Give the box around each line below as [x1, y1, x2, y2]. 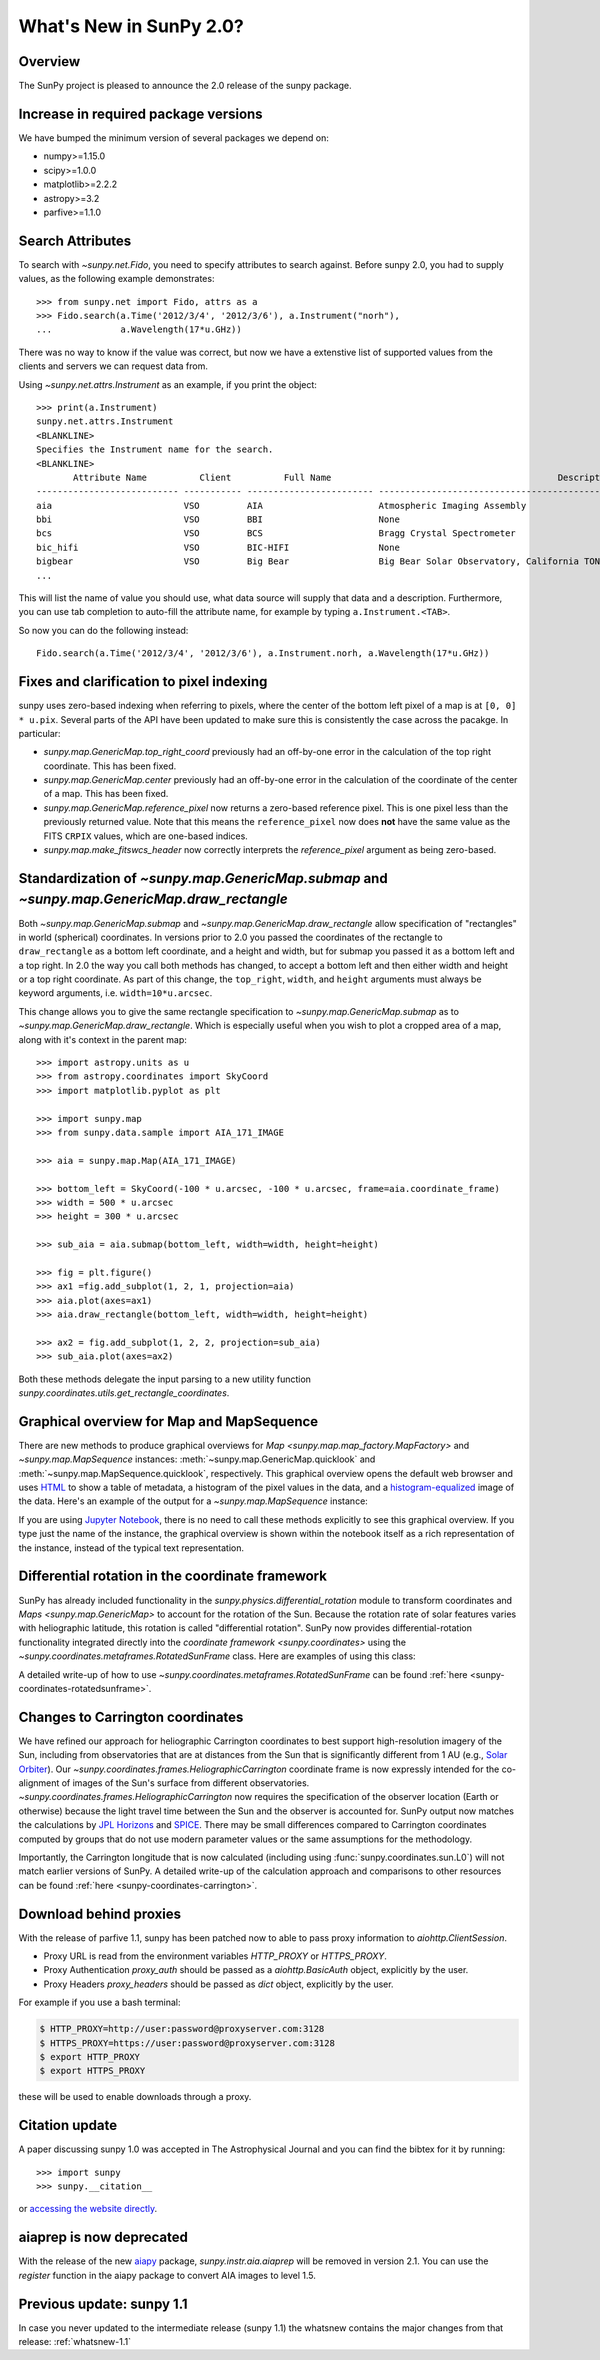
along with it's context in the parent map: [18, 1033, 187, 1045]
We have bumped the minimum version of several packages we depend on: [18, 131, 330, 144]
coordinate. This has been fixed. [43, 760, 177, 772]
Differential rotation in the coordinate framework [18, 1568, 327, 1585]
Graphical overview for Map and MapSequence [18, 1413, 319, 1430]
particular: [18, 727, 61, 739]
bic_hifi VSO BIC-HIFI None [36, 541, 400, 553]
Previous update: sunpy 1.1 [18, 2295, 189, 2312]
